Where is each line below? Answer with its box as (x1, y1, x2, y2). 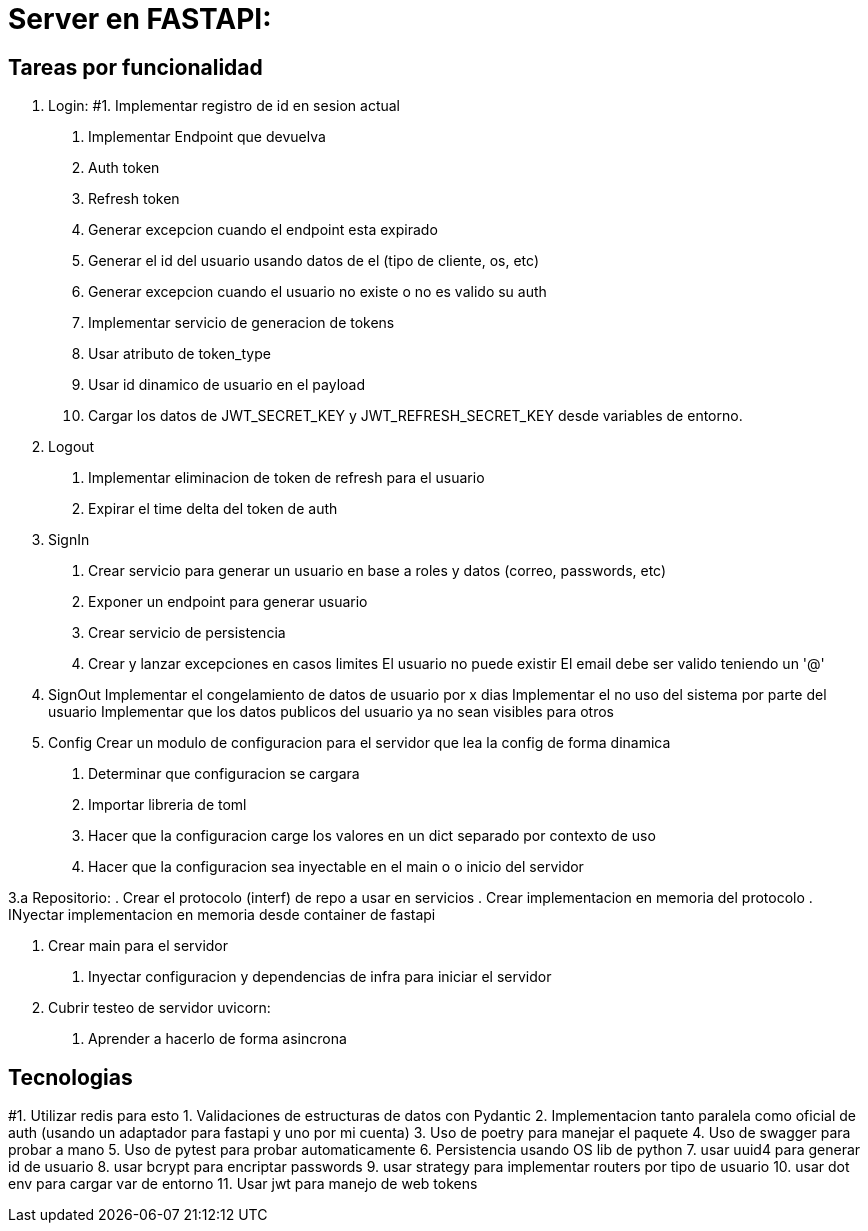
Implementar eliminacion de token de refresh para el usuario (88, 469, 485, 487)
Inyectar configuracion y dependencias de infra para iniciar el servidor (88, 968, 552, 986)
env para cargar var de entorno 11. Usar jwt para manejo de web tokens (8, 1175, 478, 1193)
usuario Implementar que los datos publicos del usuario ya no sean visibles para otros (48, 703, 614, 721)
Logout (48, 438, 95, 456)
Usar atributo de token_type (88, 345, 271, 363)
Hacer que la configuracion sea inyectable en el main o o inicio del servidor (88, 858, 584, 876)
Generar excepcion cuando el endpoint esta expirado (88, 221, 438, 239)
